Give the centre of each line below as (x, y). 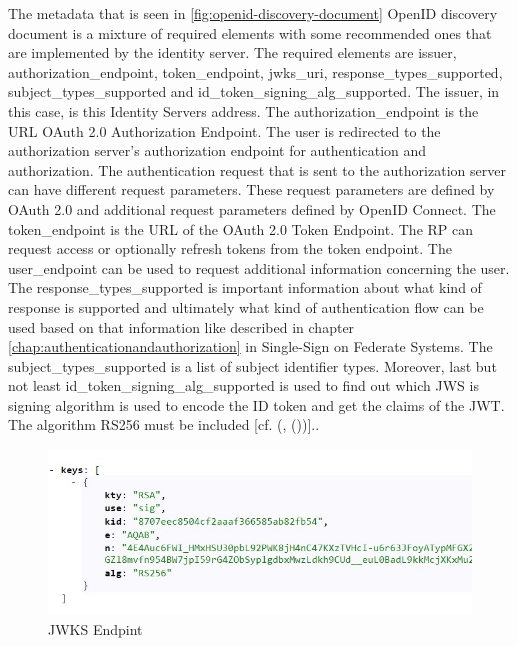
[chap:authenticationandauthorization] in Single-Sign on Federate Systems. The (250, 346)
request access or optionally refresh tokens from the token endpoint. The (230, 248)
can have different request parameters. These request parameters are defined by (251, 189)
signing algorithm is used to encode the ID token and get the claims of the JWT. (256, 404)
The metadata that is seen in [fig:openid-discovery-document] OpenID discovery (253, 13)
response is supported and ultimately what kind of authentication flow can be (246, 306)
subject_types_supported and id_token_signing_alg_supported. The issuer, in (254, 91)
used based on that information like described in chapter (181, 326)
